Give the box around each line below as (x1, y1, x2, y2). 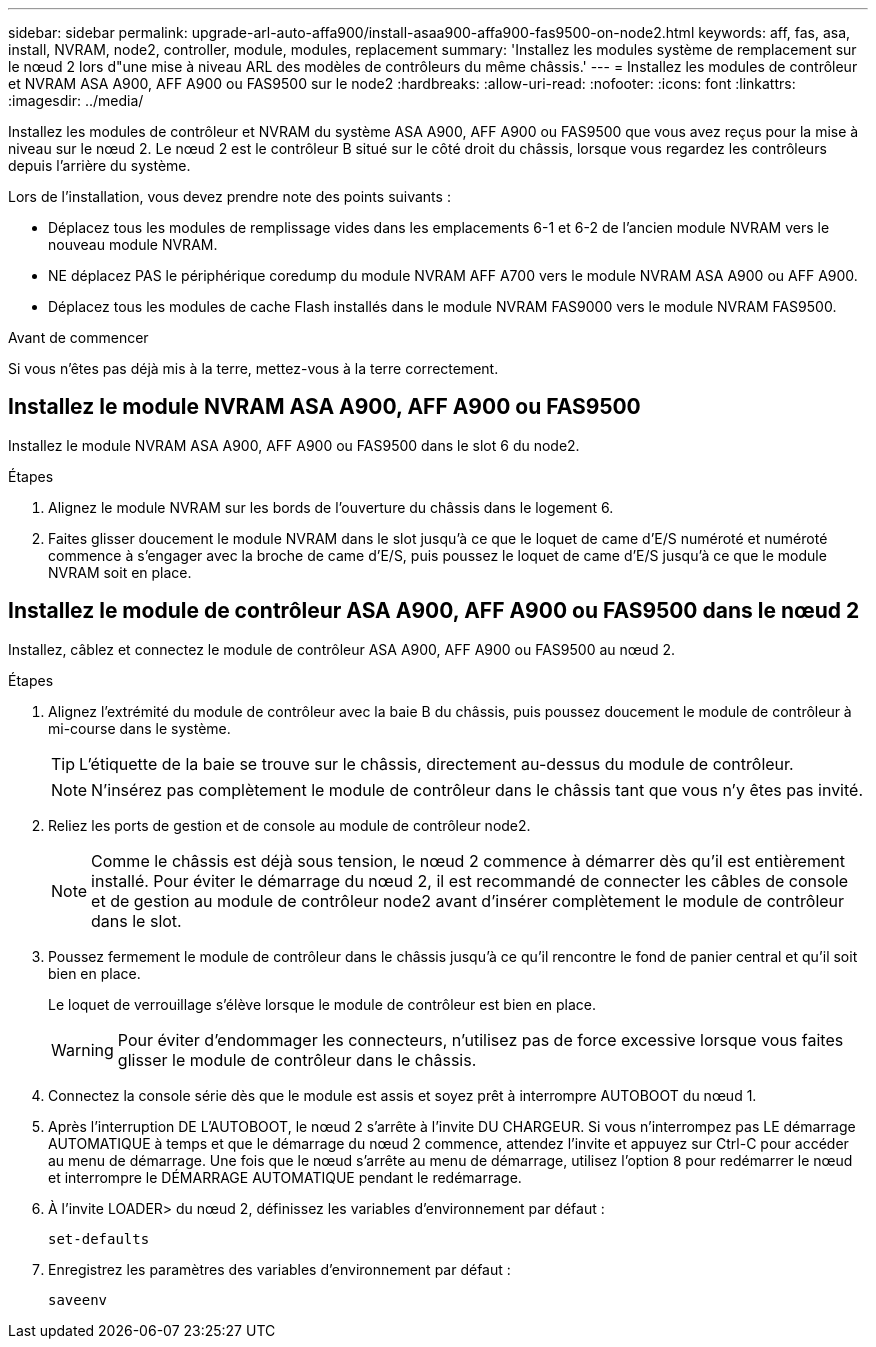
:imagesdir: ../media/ (8, 92, 144, 109)
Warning (51, 1039, 114, 1060)
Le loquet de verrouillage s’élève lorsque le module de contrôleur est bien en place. (48, 995, 597, 1013)
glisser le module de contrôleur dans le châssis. (117, 1049, 477, 1070)
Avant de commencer (8, 329, 149, 346)
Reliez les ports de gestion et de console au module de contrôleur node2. (48, 816, 531, 834)
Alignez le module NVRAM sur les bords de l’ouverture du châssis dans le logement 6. (48, 498, 614, 516)
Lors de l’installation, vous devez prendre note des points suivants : (8, 188, 451, 205)
